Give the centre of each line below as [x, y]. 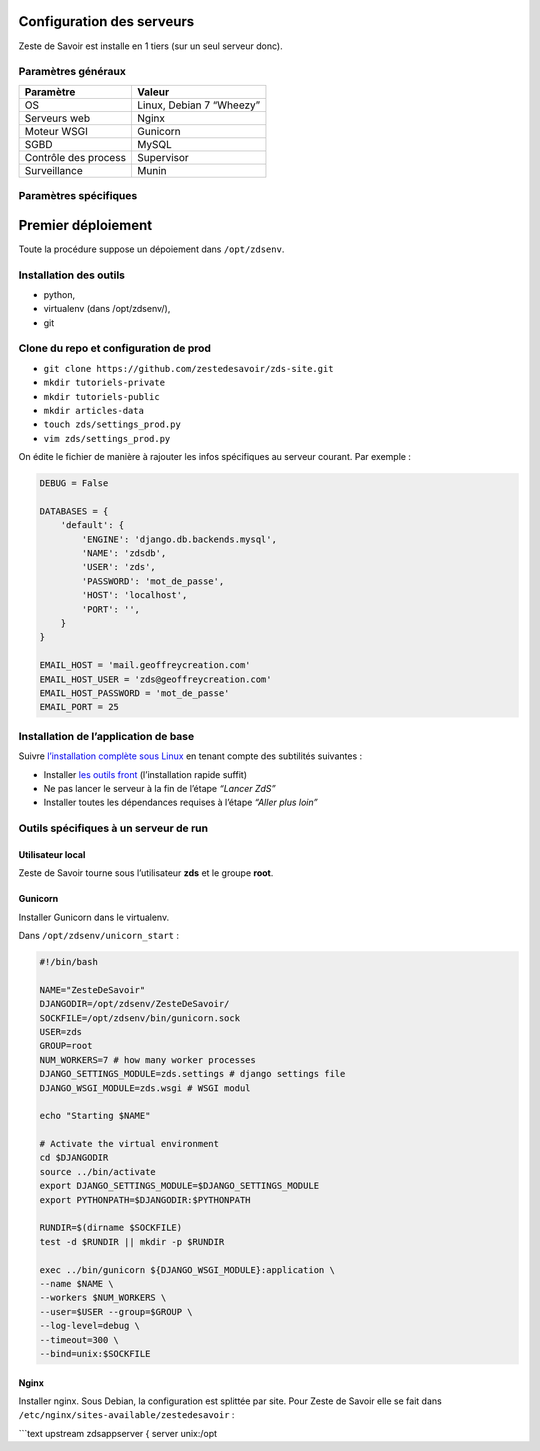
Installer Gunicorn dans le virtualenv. [94, 917]
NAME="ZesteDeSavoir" [92, 989]
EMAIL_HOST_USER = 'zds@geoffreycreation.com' [155, 679]
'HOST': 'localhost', [134, 595]
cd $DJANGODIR [74, 1158]
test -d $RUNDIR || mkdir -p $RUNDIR [132, 1241]
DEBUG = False [74, 483]
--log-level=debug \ [89, 1326]
